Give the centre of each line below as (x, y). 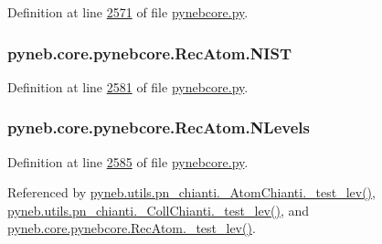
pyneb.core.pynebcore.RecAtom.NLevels (159, 127)
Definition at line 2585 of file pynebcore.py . (128, 161)
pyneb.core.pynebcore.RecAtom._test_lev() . (132, 228)
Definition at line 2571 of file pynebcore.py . (128, 12)
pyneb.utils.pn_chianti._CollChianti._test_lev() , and (159, 210)
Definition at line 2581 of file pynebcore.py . (128, 86)
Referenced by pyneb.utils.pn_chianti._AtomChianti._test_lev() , (191, 192)
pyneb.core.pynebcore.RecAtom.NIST (150, 53)
